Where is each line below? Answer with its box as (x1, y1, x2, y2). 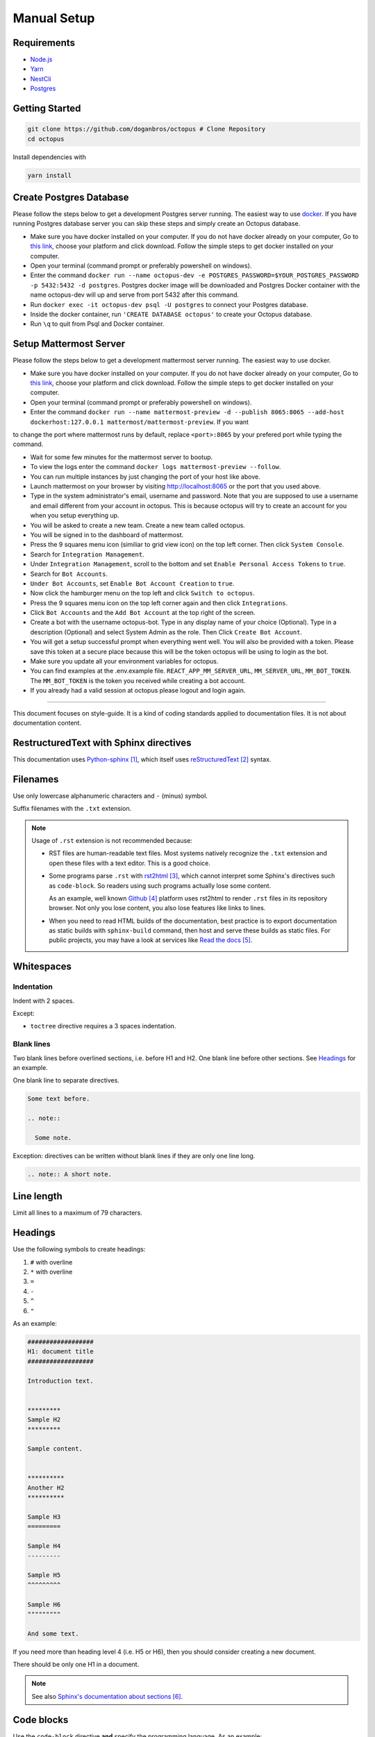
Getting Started (12, 103, 81, 115)
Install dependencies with (12, 153, 86, 161)
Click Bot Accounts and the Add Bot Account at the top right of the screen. (30, 609, 256, 617)
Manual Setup (12, 10, 95, 26)
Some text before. (27, 1095, 90, 1103)
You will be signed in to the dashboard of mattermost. (30, 530, 184, 538)
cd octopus (27, 135, 65, 142)
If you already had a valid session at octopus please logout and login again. (30, 686, 246, 695)
